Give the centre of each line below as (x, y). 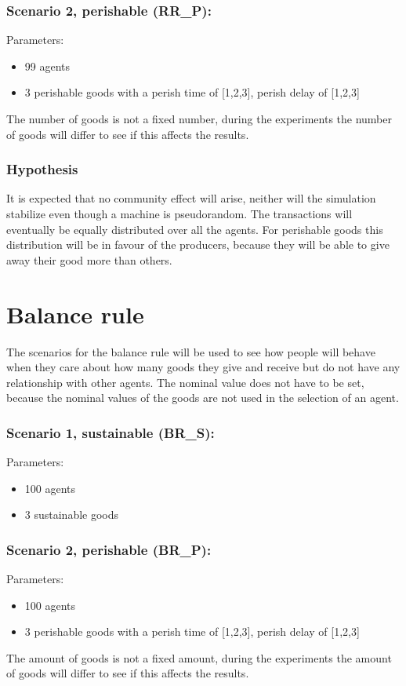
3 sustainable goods (72, 514)
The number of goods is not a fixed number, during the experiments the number (199, 119)
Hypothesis (42, 169)
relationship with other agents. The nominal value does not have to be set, (185, 382)
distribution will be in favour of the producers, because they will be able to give (198, 244)
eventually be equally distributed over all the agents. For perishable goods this (195, 229)
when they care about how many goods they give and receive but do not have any (203, 367)
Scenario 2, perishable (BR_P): (109, 549)
